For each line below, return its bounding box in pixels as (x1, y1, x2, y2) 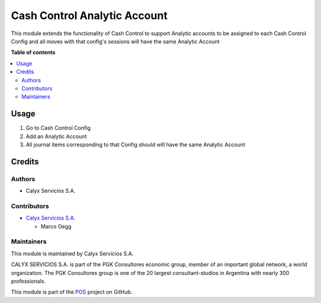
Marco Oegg (40, 223, 71, 230)
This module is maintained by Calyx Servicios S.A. (11, 250, 134, 257)
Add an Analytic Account (26, 133, 87, 140)
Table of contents (11, 49, 56, 56)
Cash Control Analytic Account (11, 9, 168, 22)
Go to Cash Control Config (26, 124, 91, 132)
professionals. (11, 277, 46, 285)
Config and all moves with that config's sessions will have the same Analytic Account (11, 38, 220, 45)
